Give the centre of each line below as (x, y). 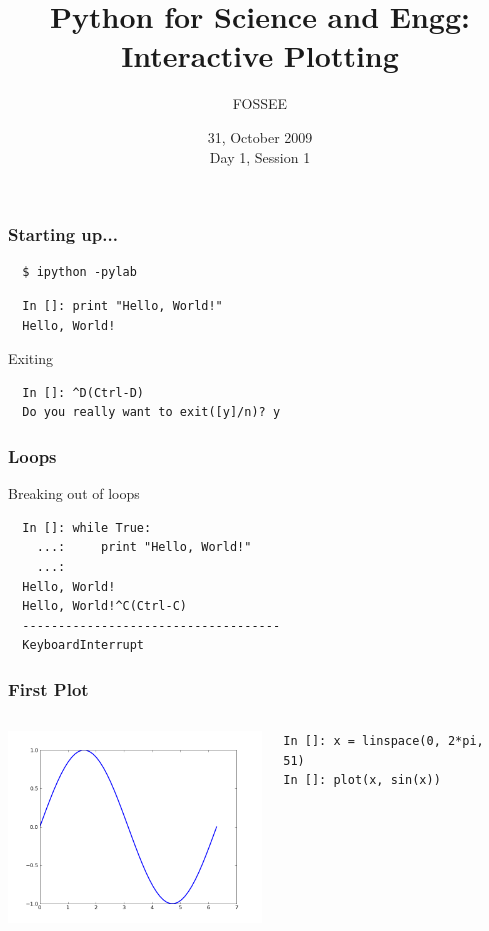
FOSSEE (260, 103)
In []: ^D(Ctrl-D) (83, 392)
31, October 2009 (260, 136)
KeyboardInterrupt (83, 645)
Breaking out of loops (74, 493)
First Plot (48, 688)
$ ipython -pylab (79, 272)
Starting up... (63, 234)
